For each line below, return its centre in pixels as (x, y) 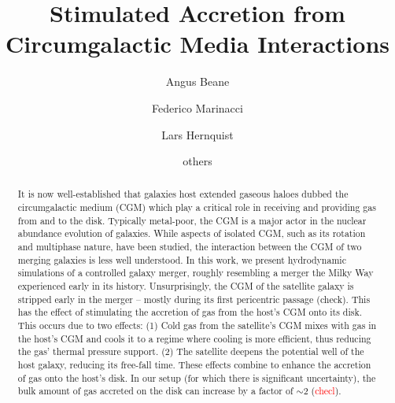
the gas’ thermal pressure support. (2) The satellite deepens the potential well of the (191, 351)
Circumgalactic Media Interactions (197, 44)
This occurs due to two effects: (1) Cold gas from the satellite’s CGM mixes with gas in (197, 325)
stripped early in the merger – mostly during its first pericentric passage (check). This (194, 299)
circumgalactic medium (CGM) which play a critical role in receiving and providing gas (197, 207)
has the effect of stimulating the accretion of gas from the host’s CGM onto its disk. (190, 312)
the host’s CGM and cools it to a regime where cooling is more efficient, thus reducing (194, 338)
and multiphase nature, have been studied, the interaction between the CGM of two (190, 247)
